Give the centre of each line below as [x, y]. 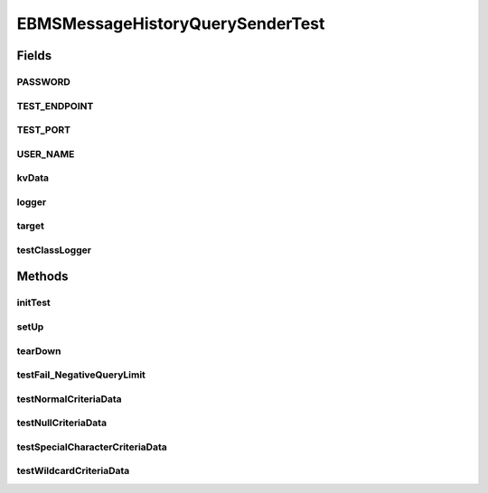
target [30, 226]
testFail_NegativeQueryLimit [81, 375]
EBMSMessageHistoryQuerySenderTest [171, 23]
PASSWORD [44, 81]
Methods [42, 277]
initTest [34, 302]
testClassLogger [54, 250]
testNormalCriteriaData [69, 399]
